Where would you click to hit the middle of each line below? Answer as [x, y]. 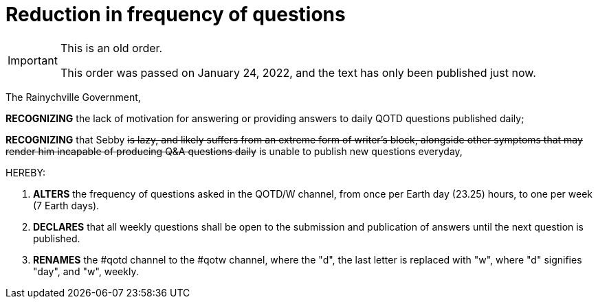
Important [33, 60]
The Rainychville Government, [73, 97]
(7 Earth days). [66, 205]
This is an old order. [111, 48]
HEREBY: [26, 172]
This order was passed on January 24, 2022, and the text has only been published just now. [298, 72]
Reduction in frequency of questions [176, 14]
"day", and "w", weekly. [86, 271]
